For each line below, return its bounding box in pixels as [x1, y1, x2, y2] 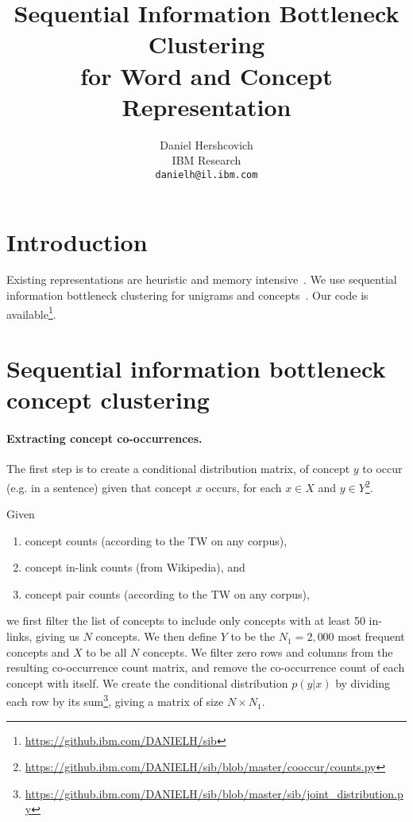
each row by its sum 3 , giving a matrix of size [6, 691, 224, 710]
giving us [36, 628, 79, 645]
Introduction [6, 225, 148, 258]
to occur [362, 460, 403, 477]
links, [6, 628, 33, 645]
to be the [230, 628, 276, 645]
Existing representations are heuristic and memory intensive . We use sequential [6, 271, 397, 288]
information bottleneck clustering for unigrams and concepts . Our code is [6, 287, 369, 304]
